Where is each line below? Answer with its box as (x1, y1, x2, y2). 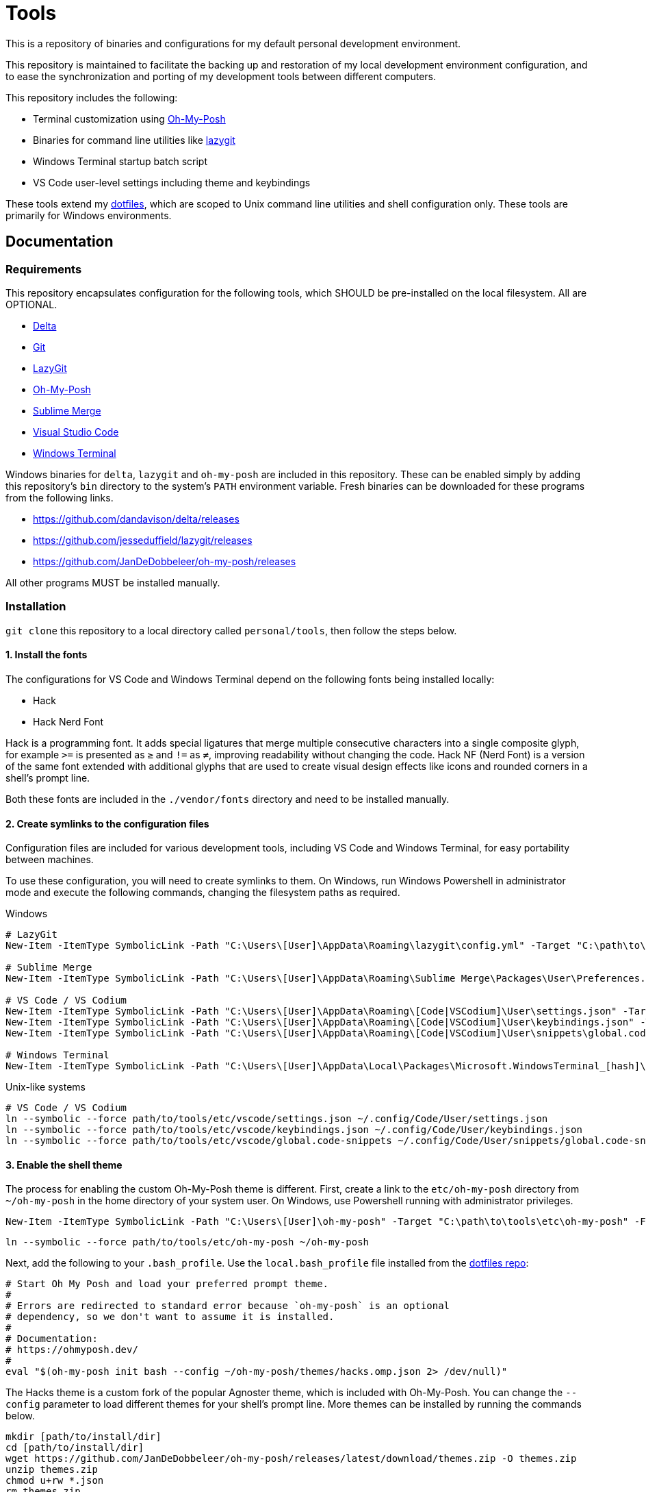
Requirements (5, 262, 82, 276)
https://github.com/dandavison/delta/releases (33, 512, 240, 525)
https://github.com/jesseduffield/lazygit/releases (33, 534, 253, 546)
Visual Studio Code (33, 425, 119, 438)
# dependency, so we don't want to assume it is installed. (5, 1311, 335, 1323)
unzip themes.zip (5, 1464, 98, 1476)
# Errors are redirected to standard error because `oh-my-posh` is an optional (5, 1300, 450, 1312)
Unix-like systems (5, 1081, 86, 1093)
